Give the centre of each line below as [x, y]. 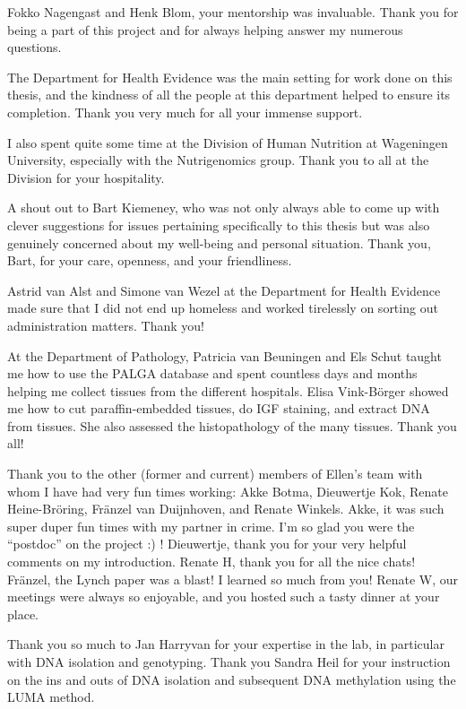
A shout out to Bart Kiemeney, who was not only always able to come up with [224, 208]
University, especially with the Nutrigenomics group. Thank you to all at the [218, 160]
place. [23, 614]
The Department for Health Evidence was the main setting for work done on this [230, 77]
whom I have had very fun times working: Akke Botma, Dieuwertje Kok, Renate [228, 491]
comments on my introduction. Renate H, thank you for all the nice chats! [211, 562]
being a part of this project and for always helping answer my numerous [205, 29]
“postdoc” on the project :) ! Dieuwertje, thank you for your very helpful [207, 544]
